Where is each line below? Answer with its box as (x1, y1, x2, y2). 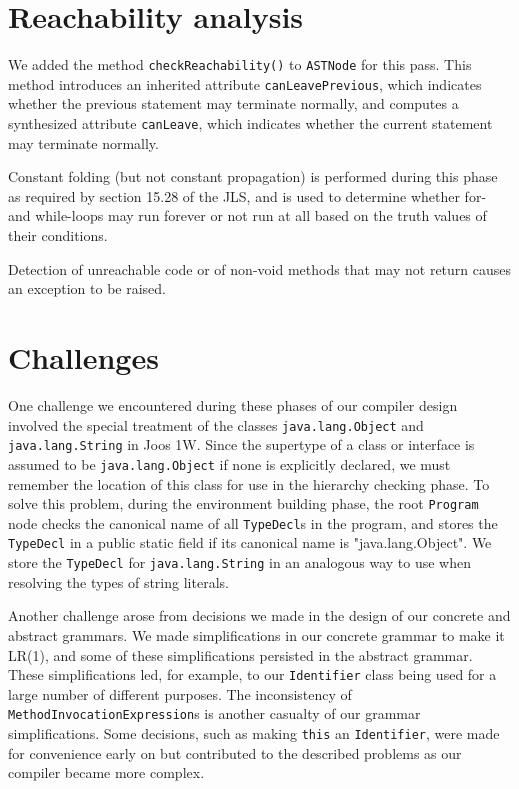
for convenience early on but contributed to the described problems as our (8, 742, 462, 763)
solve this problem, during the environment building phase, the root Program (8, 493, 479, 514)
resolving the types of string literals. (8, 571, 229, 592)
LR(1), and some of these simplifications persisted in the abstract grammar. (8, 644, 473, 665)
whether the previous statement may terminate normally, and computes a (8, 93, 459, 114)
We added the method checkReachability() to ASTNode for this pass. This (8, 54, 472, 75)
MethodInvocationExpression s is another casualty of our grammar (8, 703, 421, 724)
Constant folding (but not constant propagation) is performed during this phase (8, 166, 498, 187)
